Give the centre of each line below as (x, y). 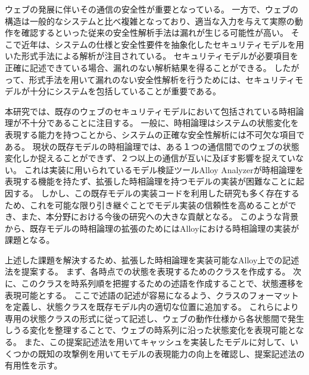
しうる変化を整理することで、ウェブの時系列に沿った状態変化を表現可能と (150, 330)
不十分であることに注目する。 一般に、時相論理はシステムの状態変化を (160, 123)
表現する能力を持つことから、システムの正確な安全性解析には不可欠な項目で (155, 134)
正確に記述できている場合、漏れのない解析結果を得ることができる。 (138, 67)
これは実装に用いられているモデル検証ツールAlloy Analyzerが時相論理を (164, 169)
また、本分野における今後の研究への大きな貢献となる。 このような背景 (160, 216)
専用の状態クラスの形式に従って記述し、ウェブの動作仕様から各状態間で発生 (155, 318)
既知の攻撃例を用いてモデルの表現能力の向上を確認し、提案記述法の (171, 353)
